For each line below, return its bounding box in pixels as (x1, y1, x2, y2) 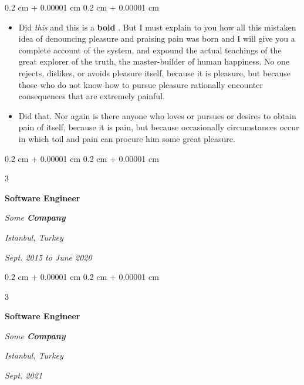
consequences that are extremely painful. (18, 90, 165, 102)
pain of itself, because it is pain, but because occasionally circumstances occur (18, 121, 299, 133)
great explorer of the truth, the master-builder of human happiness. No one (18, 55, 290, 67)
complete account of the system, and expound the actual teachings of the (18, 43, 282, 56)
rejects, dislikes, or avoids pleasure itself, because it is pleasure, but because (18, 66, 291, 79)
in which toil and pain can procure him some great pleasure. (18, 132, 235, 144)
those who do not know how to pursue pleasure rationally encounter (18, 78, 263, 90)
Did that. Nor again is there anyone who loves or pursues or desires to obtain (18, 109, 296, 121)
